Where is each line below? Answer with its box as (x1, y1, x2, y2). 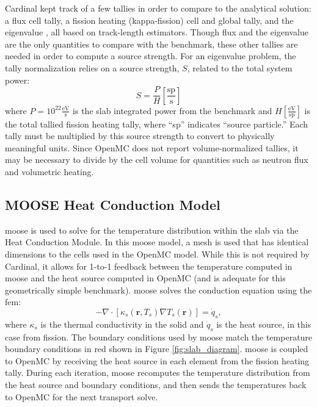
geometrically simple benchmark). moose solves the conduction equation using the (5, 283, 312, 296)
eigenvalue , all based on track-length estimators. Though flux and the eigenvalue (5, 26, 308, 38)
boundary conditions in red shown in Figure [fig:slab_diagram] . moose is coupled (5, 342, 308, 355)
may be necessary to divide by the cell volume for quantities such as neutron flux (5, 153, 308, 166)
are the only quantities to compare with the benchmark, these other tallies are (5, 37, 298, 50)
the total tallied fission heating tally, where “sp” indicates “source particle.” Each (5, 117, 308, 130)
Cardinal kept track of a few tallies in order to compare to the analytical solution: (5, 2, 312, 14)
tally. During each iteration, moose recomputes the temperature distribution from (5, 366, 310, 379)
